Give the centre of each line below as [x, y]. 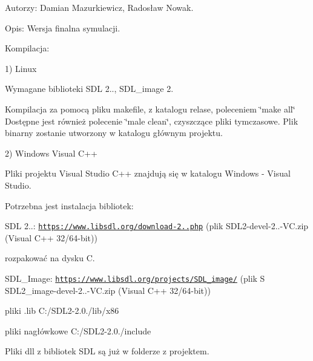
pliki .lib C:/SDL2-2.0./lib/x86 [62, 311]
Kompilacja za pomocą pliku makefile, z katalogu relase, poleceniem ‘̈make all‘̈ [150, 109]
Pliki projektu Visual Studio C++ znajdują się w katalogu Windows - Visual [148, 173]
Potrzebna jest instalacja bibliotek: [69, 205]
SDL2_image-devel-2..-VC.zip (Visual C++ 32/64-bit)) [108, 290]
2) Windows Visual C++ [51, 153]
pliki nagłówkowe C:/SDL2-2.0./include [78, 330]
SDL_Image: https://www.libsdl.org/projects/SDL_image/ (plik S [135, 278]
